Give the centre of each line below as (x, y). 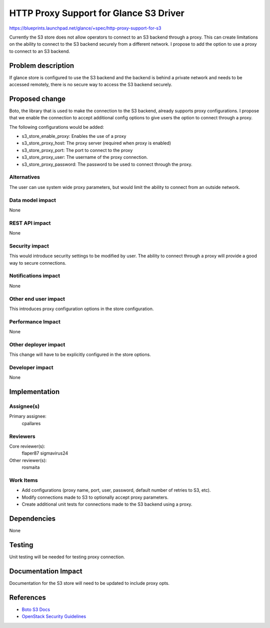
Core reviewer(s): (27, 446)
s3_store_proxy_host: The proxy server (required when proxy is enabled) (96, 143)
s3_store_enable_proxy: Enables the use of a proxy (74, 136)
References (27, 597)
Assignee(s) (24, 406)
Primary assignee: (28, 416)
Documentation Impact (46, 571)
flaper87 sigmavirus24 (45, 453)
